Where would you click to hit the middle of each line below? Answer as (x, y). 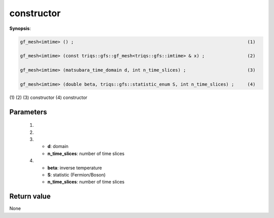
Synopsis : (20, 28)
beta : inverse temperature (75, 168)
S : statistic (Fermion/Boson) (77, 175)
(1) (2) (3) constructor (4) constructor (48, 97)
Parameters (28, 112)
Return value (30, 196)
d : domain (58, 147)
